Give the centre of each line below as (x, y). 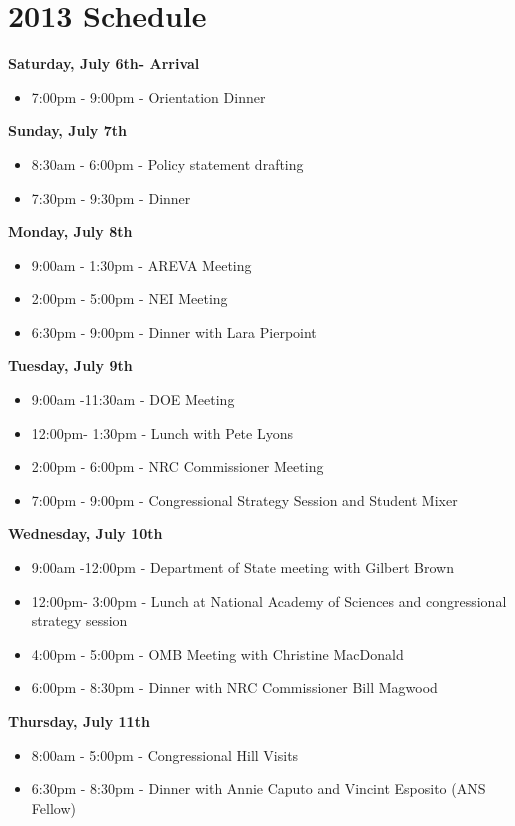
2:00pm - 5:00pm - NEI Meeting (129, 298)
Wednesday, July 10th (85, 533)
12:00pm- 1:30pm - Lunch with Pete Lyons (162, 432)
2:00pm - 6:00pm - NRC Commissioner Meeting (177, 466)
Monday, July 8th (70, 231)
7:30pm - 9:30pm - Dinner (111, 197)
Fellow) (53, 807)
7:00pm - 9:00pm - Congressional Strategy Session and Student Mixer (244, 499)
